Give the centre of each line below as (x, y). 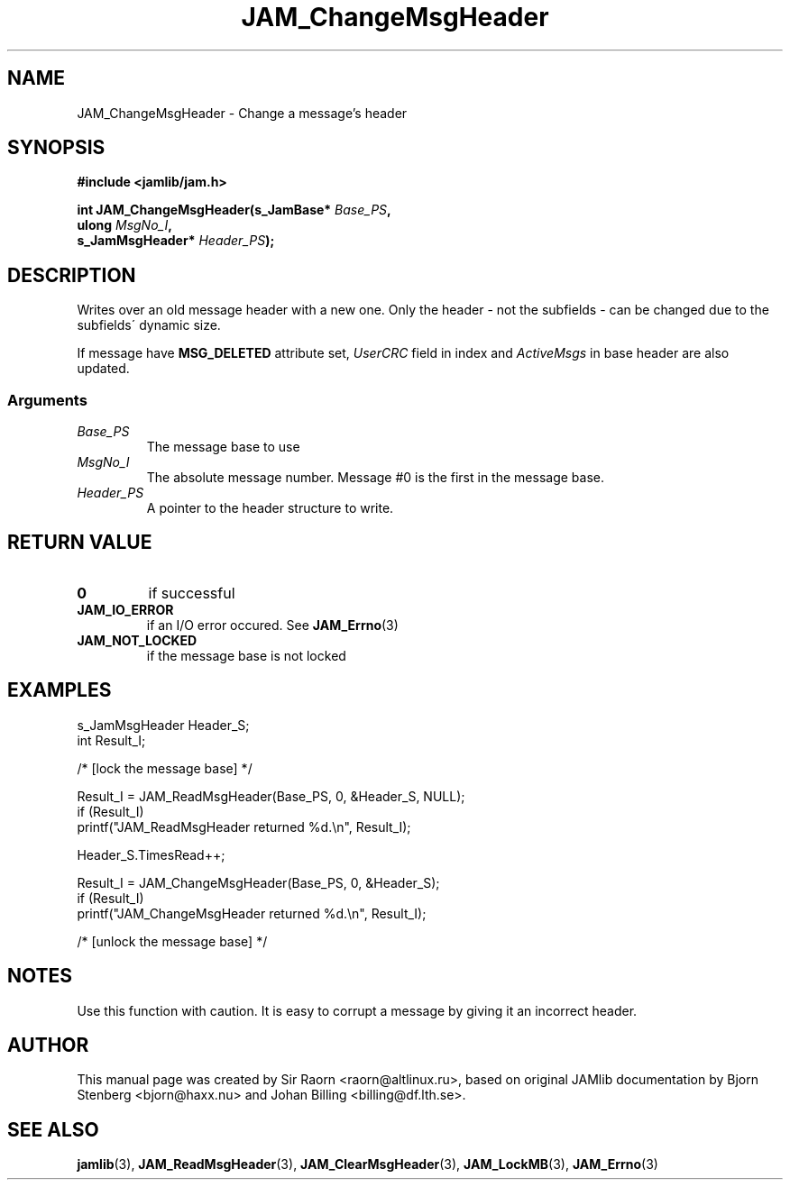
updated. (103, 369)
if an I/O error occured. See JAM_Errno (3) (272, 625)
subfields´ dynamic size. (149, 325)
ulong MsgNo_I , (124, 225)
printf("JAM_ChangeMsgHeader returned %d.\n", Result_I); (252, 913)
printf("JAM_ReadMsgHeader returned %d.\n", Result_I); (244, 826)
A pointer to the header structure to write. (270, 508)
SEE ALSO (53, 1129)
